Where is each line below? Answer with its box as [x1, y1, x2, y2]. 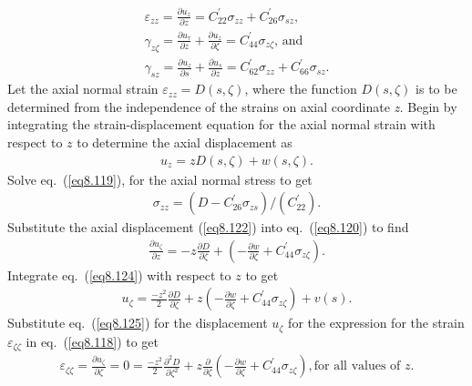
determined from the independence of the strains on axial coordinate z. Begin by [7, 96, 457, 116]
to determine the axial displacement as [77, 132, 292, 151]
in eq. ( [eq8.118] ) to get [26, 331, 159, 350]
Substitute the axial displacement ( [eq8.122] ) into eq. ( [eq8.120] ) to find [7, 218, 409, 237]
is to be [416, 79, 457, 98]
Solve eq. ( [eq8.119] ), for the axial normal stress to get [7, 169, 313, 188]
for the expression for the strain [288, 313, 465, 332]
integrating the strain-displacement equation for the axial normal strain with [7, 115, 436, 134]
